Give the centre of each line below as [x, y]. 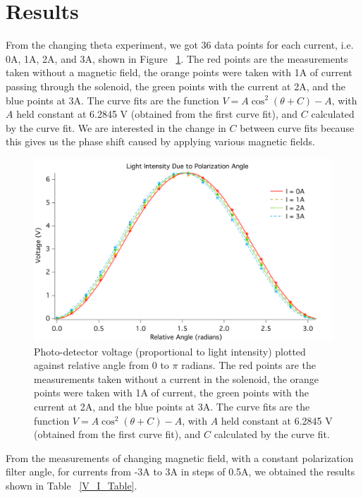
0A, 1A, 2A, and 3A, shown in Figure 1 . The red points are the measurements [177, 58]
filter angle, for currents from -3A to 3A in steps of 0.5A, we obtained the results [180, 472]
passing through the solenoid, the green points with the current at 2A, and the [176, 86]
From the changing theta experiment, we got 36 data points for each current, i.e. [180, 45]
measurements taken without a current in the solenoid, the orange [177, 378]
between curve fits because [297, 127]
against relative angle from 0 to [101, 365]
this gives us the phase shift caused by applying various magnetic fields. [160, 141]
